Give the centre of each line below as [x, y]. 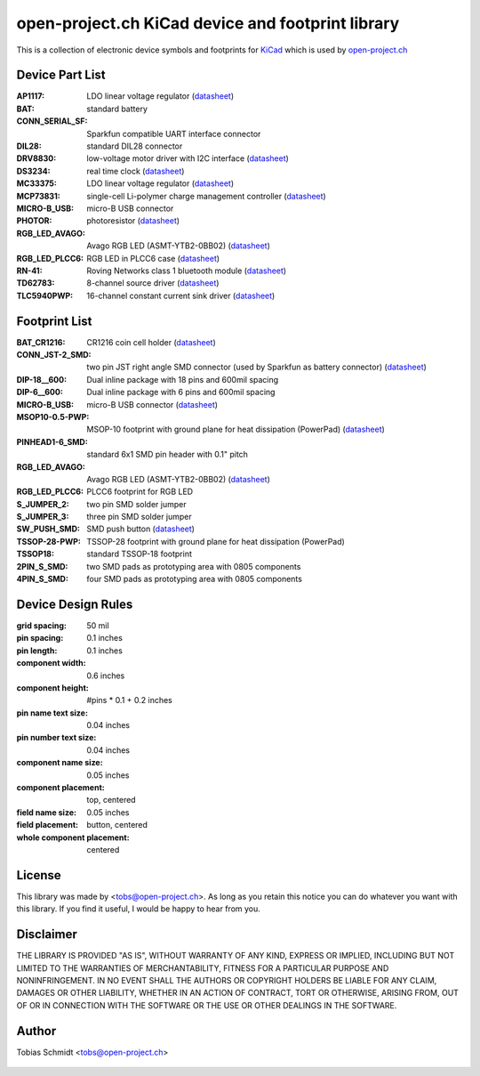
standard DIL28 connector [135, 146]
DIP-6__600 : [40, 392]
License [39, 875]
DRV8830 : [36, 158]
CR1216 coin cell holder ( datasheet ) [152, 342]
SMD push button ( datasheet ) [141, 529]
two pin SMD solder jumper [136, 504]
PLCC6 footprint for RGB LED [140, 492]
